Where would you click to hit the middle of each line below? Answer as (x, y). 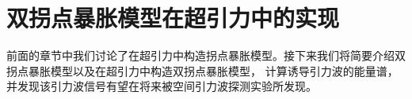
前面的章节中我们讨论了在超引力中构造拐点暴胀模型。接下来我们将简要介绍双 (206, 55)
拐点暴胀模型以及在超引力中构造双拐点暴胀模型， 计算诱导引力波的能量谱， (202, 70)
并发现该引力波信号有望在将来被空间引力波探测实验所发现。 (162, 86)
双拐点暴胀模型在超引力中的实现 (173, 18)
